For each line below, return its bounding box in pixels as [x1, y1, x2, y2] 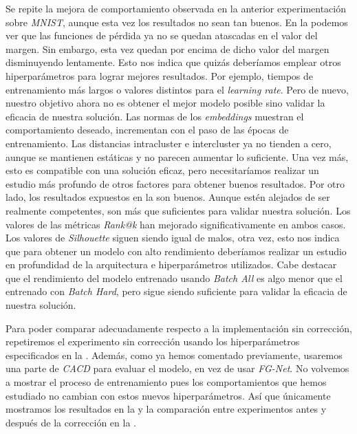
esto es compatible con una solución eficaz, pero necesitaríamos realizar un [6, 163, 319, 177]
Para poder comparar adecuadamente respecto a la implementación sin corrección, [6, 321, 352, 335]
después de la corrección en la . [6, 415, 136, 429]
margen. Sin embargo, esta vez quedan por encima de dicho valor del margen [6, 41, 329, 56]
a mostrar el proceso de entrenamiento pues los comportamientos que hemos [6, 375, 327, 389]
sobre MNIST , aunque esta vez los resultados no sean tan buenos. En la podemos [6, 14, 348, 29]
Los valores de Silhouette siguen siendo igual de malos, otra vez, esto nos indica [6, 230, 340, 245]
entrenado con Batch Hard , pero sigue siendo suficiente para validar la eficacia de [6, 284, 347, 299]
